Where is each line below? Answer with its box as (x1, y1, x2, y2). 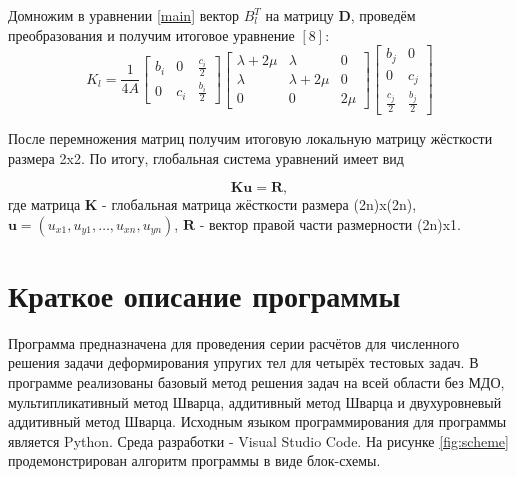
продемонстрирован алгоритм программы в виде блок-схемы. (8, 450, 381, 471)
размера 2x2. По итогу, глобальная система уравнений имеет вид (8, 147, 404, 168)
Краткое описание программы (8, 274, 401, 315)
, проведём (350, 5, 416, 25)
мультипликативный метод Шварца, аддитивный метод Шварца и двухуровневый (8, 391, 502, 412)
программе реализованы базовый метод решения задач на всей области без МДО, (8, 372, 505, 393)
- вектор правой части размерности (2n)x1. (199, 213, 461, 234)
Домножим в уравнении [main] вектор (8, 5, 240, 25)
